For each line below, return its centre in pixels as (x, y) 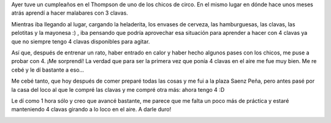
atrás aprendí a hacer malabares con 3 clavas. (70, 13)
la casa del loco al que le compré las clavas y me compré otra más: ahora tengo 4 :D (118, 89)
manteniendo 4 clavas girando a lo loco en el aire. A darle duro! (91, 110)
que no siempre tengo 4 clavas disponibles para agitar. (81, 41)
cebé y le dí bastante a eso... (48, 70)
